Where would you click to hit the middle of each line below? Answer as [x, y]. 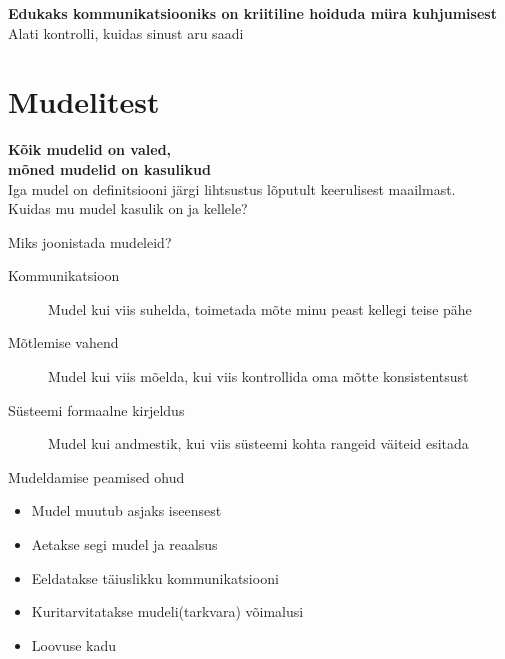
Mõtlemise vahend [63, 342]
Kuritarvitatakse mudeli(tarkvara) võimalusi [167, 611]
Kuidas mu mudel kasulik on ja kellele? [128, 208]
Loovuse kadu [74, 644]
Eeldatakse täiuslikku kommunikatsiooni [155, 577]
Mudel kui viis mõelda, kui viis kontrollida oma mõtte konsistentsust [258, 376]
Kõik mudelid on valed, [90, 149]
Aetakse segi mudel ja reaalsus [124, 544]
